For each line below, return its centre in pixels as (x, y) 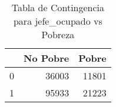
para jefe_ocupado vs (58, 21)
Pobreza (58, 34)
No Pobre (47, 58)
